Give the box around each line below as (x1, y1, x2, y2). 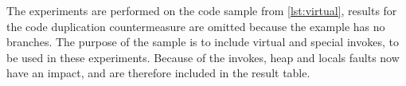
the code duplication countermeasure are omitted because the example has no (6, 18, 385, 34)
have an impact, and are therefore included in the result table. (6, 64, 310, 81)
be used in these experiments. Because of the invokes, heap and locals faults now (6, 49, 400, 65)
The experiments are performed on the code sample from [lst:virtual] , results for (6, 2, 397, 18)
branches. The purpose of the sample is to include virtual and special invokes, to (6, 33, 399, 50)
